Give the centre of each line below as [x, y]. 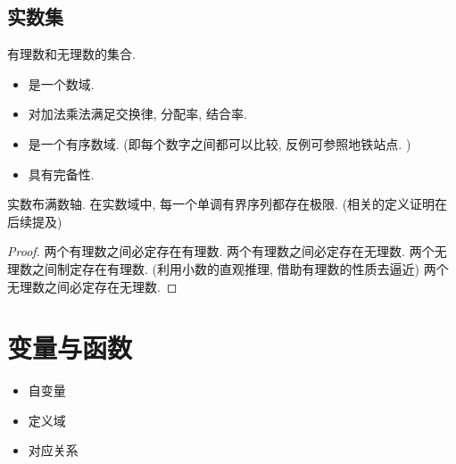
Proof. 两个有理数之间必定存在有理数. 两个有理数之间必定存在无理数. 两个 [221, 251]
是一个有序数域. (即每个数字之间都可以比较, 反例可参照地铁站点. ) [220, 143]
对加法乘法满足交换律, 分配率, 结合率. [137, 114]
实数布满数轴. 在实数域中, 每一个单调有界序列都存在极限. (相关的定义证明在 [228, 204]
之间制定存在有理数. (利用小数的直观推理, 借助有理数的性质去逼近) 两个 [240, 268]
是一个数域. [61, 83]
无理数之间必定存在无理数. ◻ [92, 286]
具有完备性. [61, 174]
